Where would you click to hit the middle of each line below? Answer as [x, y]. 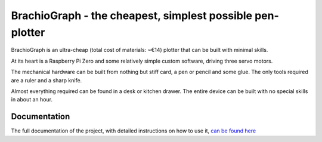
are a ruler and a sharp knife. [47, 80]
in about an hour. [32, 100]
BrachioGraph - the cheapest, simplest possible [132, 16]
